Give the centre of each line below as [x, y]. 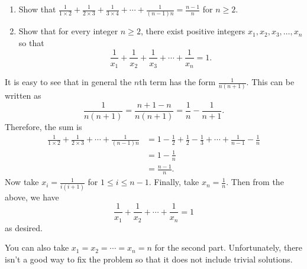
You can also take [37, 247]
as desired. [24, 227]
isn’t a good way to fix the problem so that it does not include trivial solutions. [149, 259]
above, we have [32, 197]
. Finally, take [174, 182]
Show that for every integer [68, 31]
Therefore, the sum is [43, 126]
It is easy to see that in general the [68, 82]
